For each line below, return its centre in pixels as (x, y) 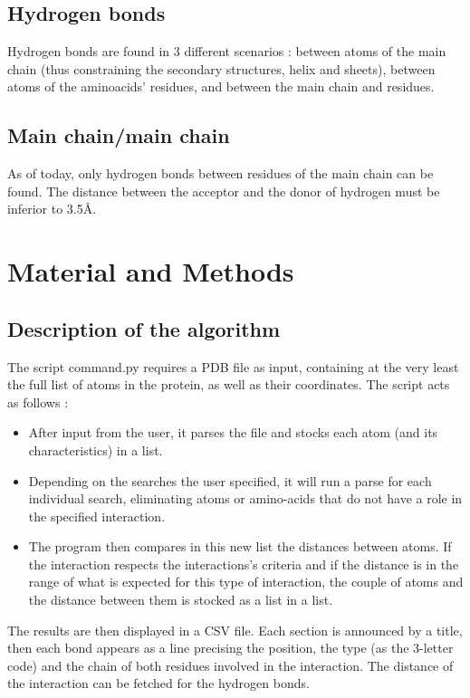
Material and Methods (151, 271)
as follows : (38, 402)
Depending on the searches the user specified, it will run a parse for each (230, 480)
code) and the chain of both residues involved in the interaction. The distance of (230, 665)
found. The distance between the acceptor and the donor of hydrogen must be (224, 191)
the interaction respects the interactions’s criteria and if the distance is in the (244, 564)
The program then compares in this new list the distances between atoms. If (240, 546)
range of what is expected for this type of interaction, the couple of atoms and (246, 582)
